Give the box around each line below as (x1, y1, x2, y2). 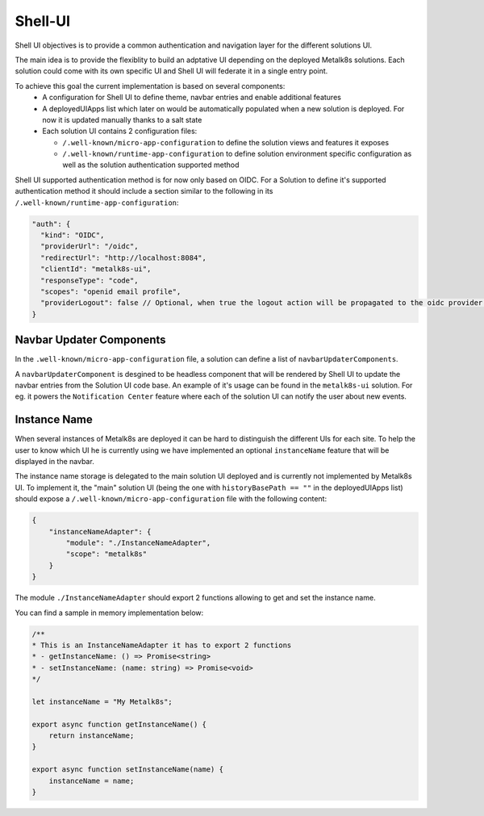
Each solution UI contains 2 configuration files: (42, 126, 198, 136)
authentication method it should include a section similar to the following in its (15, 186, 273, 196)
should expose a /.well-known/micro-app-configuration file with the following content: (15, 494, 327, 504)
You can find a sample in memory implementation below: (15, 608, 204, 617)
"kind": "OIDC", (40, 231, 105, 240)
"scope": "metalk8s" (65, 550, 148, 559)
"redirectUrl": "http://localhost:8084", (40, 253, 207, 262)
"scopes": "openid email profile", (40, 287, 181, 296)
